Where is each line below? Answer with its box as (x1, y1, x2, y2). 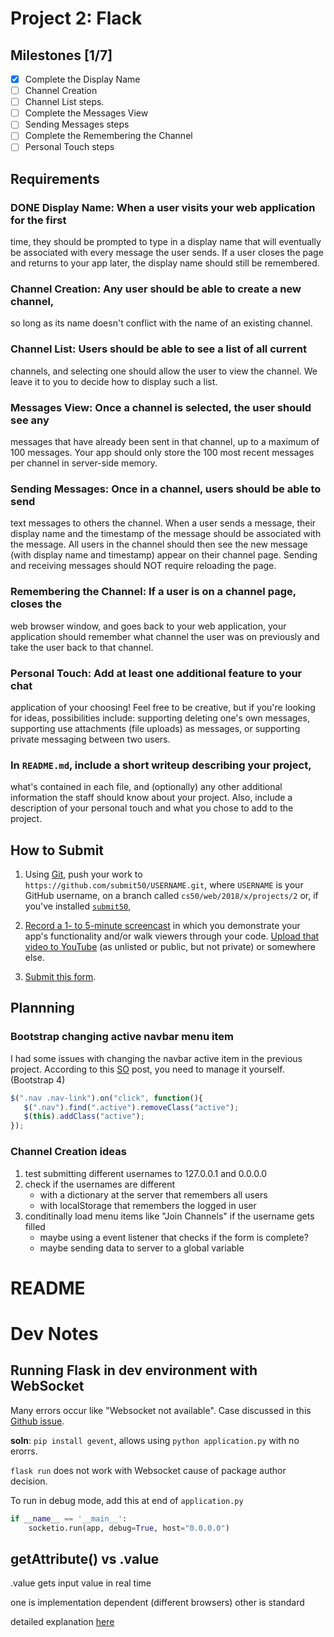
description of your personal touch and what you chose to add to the (10, 802, 294, 814)
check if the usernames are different (24, 1178, 176, 1190)
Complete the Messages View (24, 107, 149, 119)
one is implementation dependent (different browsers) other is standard (10, 1597, 305, 1609)
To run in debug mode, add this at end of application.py (10, 1494, 244, 1506)
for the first (10, 213, 67, 227)
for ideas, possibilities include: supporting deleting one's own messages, (10, 712, 310, 724)
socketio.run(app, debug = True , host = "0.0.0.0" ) (28, 1523, 230, 1533)
